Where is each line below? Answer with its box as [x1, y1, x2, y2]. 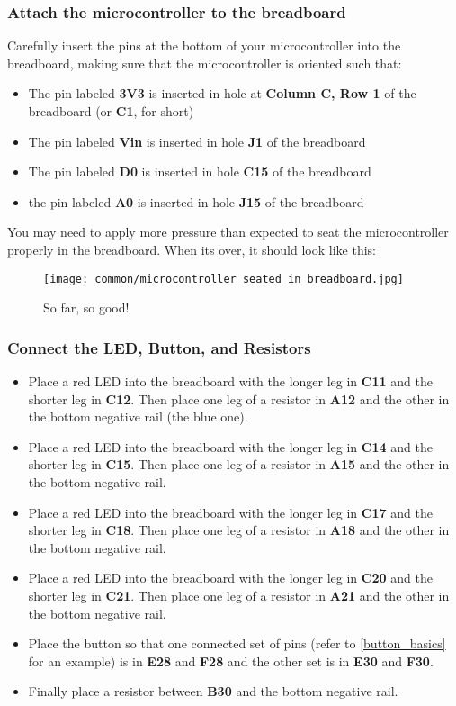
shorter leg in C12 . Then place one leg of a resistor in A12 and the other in [28, 389, 450, 408]
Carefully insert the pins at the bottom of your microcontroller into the [7, 36, 401, 55]
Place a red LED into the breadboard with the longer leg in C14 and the [28, 437, 433, 456]
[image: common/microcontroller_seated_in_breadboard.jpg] [43, 272, 404, 285]
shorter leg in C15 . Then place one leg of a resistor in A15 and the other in [28, 455, 450, 474]
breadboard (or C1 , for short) [28, 102, 194, 120]
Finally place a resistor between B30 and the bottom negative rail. [28, 682, 398, 701]
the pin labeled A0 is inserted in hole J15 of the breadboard [28, 192, 364, 211]
